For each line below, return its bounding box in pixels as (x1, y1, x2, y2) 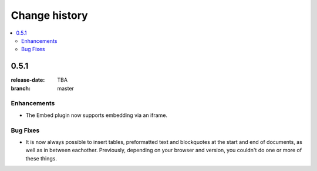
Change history (11, 9, 88, 22)
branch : (11, 85, 31, 92)
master (57, 85, 75, 92)
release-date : (11, 76, 45, 83)
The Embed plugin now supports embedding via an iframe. (25, 112, 167, 119)
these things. (25, 155, 58, 162)
